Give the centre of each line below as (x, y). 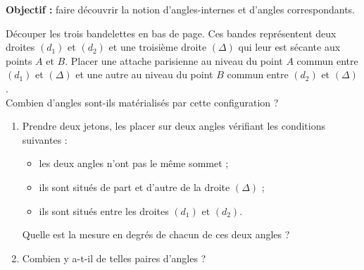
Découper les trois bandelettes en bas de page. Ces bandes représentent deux (171, 33)
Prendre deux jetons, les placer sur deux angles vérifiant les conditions (174, 126)
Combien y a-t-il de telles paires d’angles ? (114, 258)
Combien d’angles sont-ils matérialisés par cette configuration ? (142, 102)
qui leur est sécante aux (289, 47)
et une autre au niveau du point (144, 74)
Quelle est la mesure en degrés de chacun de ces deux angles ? (156, 234)
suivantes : (45, 139)
